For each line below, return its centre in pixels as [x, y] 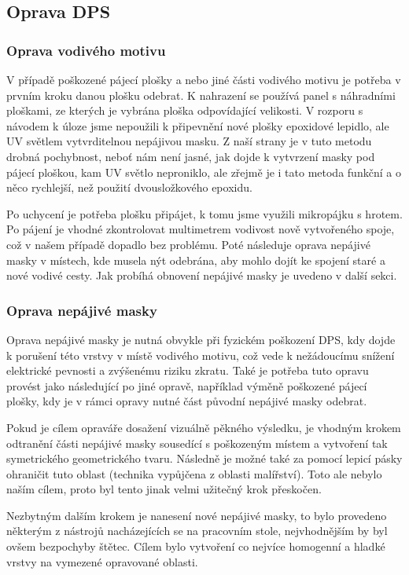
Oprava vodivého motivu [86, 50]
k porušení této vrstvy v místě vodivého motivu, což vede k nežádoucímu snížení [201, 355]
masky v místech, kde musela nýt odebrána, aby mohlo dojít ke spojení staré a [196, 260]
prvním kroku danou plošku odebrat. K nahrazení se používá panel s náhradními [201, 95]
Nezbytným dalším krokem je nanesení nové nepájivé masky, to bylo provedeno [197, 515]
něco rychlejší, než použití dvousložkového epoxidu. [129, 187]
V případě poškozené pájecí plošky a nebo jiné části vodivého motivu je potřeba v [204, 79]
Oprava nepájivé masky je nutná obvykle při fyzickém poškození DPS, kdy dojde [201, 339]
